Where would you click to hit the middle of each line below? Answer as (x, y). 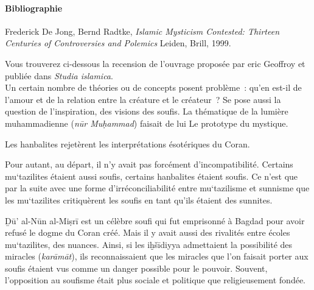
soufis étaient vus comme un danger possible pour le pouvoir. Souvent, (136, 268)
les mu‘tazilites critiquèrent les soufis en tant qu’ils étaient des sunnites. (139, 200)
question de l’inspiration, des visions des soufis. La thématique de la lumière (147, 111)
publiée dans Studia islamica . (59, 75)
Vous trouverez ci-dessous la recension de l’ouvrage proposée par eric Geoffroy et (155, 63)
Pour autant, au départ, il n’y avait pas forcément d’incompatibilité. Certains (149, 164)
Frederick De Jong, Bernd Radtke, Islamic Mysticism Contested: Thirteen (142, 31)
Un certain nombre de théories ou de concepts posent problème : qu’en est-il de (153, 87)
